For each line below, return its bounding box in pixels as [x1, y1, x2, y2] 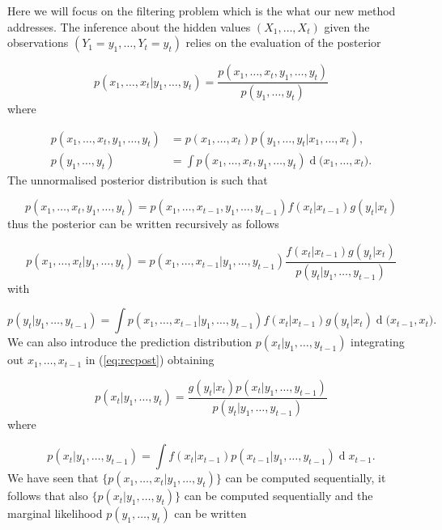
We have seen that [7, 469, 99, 486]
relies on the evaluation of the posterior [185, 34, 381, 51]
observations [7, 34, 69, 51]
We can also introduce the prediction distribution [7, 333, 253, 350]
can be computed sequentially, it [225, 469, 386, 486]
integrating [351, 333, 405, 350]
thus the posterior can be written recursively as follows [7, 215, 279, 232]
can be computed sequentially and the [184, 487, 373, 504]
